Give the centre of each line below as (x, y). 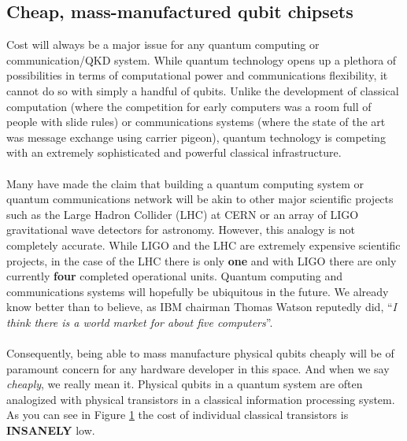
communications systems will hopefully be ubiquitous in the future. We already (198, 291)
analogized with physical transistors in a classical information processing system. (201, 399)
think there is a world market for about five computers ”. (140, 322)
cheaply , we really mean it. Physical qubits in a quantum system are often (185, 384)
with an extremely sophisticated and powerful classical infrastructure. (174, 152)
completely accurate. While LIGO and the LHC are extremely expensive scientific (203, 245)
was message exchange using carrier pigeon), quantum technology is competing (196, 137)
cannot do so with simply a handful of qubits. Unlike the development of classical (203, 90)
